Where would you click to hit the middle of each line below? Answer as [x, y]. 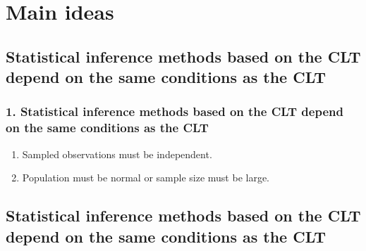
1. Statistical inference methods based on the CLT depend [175, 111]
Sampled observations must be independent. [117, 154]
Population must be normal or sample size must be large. [146, 178]
